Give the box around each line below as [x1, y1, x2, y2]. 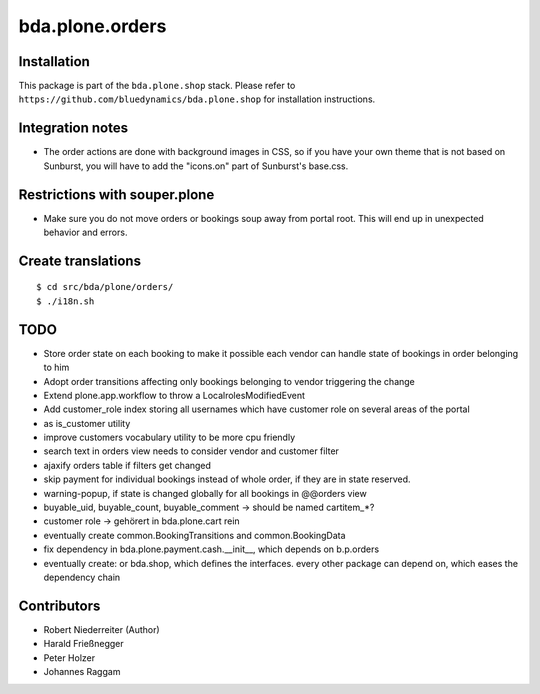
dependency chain [43, 571, 121, 583]
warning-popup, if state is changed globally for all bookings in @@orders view [43, 487, 367, 499]
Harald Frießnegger [43, 638, 124, 650]
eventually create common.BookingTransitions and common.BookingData [43, 529, 346, 541]
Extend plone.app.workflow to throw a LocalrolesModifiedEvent [43, 389, 305, 401]
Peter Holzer [43, 651, 95, 664]
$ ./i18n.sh [36, 295, 95, 307]
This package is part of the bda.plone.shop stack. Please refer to [18, 80, 296, 92]
